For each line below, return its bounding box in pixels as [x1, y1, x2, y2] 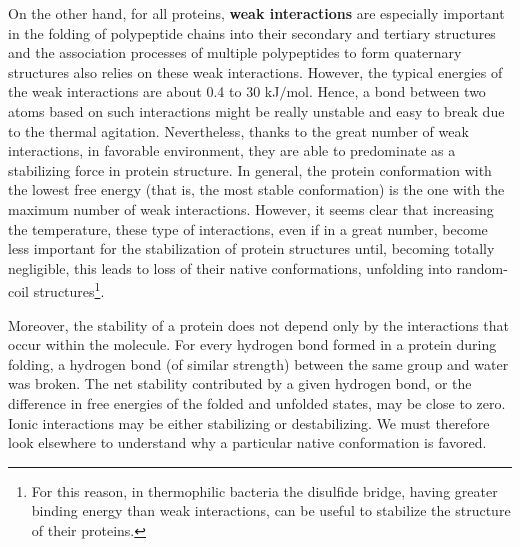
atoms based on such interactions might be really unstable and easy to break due [8, 100, 505, 121]
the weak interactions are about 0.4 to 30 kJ [8, 81, 280, 102]
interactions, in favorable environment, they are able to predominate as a [8, 140, 456, 161]
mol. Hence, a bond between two [286, 81, 486, 102]
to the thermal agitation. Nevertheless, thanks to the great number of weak [8, 120, 469, 141]
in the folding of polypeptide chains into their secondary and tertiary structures [8, 22, 496, 43]
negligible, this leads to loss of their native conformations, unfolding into [8, 257, 452, 278]
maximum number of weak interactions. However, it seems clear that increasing [8, 198, 494, 219]
